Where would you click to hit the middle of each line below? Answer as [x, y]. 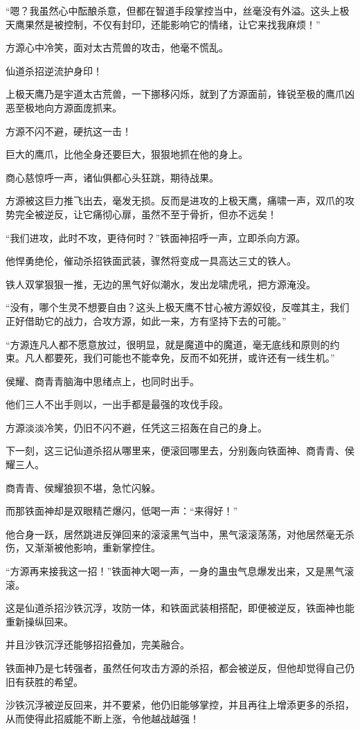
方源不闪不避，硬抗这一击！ [69, 131]
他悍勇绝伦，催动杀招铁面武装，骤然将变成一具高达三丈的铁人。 [151, 261]
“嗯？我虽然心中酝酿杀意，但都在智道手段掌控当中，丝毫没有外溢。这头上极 [178, 10]
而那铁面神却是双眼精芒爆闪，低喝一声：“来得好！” [122, 511]
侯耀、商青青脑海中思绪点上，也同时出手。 [102, 381]
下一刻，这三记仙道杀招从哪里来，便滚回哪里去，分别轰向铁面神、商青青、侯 [180, 451]
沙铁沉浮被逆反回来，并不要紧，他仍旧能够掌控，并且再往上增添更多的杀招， [180, 705]
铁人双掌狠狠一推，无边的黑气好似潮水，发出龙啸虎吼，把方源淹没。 [161, 284]
